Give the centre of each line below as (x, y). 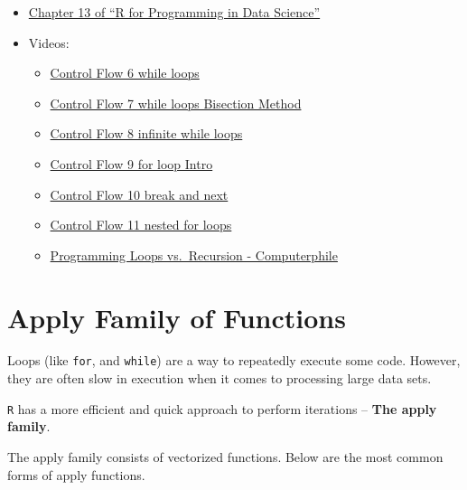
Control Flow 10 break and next (139, 194)
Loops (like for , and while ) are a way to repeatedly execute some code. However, (234, 360)
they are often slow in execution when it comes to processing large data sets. (219, 378)
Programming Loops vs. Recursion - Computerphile (194, 254)
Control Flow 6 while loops (125, 73)
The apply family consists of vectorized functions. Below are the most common (225, 456)
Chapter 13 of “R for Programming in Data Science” (174, 12)
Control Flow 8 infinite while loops (146, 133)
